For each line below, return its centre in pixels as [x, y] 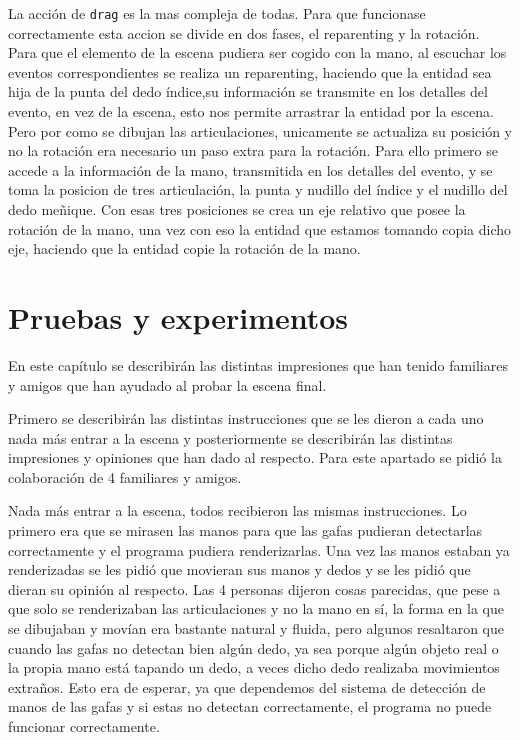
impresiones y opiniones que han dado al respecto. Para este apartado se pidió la [255, 457]
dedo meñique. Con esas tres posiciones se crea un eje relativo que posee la [237, 209]
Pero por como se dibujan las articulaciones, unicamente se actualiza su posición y [260, 130]
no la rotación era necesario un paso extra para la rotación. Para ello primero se [253, 150]
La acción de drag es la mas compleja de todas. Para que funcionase [217, 13]
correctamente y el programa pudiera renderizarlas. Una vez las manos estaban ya [259, 549]
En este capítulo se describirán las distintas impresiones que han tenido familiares [258, 364]
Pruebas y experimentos [178, 316]
